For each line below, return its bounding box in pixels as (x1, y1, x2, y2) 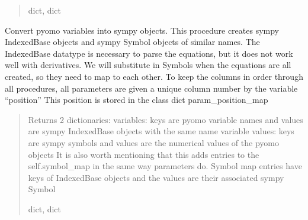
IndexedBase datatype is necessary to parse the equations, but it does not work (5, 47, 293, 59)
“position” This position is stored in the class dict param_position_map (5, 93, 268, 106)
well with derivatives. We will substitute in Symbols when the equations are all (5, 59, 291, 71)
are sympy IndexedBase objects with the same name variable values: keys (28, 125, 294, 137)
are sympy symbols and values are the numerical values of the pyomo (28, 136, 279, 148)
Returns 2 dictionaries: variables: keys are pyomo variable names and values (28, 113, 303, 125)
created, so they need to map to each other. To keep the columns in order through (5, 70, 303, 82)
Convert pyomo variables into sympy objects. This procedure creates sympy (5, 24, 280, 36)
